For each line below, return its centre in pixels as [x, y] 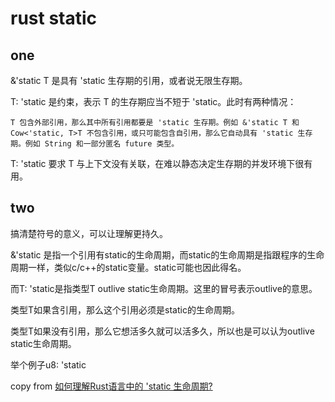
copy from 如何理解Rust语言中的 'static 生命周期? [111, 386]
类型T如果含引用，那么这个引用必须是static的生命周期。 [125, 309]
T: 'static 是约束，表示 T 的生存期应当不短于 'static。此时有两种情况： [153, 101]
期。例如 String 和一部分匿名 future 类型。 [95, 144]
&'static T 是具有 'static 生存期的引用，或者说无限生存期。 [129, 80]
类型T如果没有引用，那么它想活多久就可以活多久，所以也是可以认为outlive [162, 331]
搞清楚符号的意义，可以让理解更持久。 [89, 233]
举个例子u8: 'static [48, 364]
